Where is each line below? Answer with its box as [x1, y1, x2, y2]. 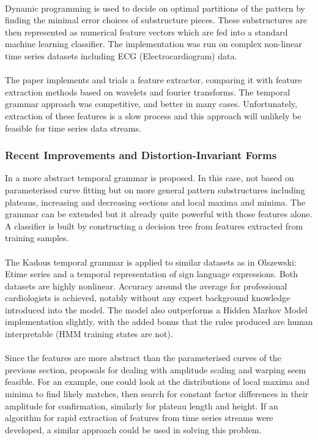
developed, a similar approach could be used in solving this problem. [5, 423, 262, 436]
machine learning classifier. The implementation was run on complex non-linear [5, 37, 302, 50]
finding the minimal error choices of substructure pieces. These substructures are [5, 13, 308, 26]
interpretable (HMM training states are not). [5, 327, 173, 340]
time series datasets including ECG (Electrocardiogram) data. [5, 49, 237, 62]
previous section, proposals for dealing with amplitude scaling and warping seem [5, 363, 306, 376]
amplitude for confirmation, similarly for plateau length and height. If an [5, 399, 278, 412]
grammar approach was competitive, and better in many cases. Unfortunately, [5, 97, 297, 110]
